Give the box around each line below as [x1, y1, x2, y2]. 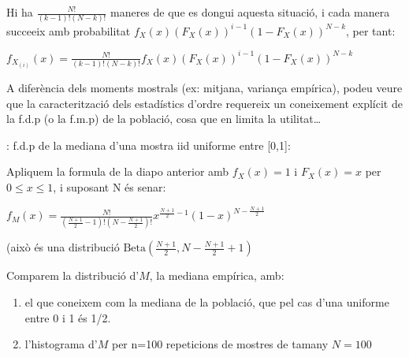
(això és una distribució [6, 239, 120, 255]
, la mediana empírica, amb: [149, 267, 284, 284]
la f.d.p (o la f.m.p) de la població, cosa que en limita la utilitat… [6, 110, 322, 127]
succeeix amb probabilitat [6, 22, 131, 39]
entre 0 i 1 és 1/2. [24, 309, 111, 325]
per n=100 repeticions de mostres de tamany [111, 336, 329, 352]
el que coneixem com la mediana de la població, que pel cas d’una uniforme [24, 293, 389, 310]
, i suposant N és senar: [53, 178, 166, 195]
